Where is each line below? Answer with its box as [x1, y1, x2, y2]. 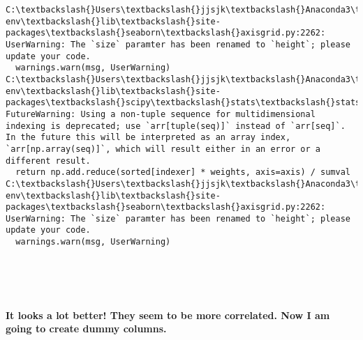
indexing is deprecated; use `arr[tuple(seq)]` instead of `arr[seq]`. [6, 121, 346, 131]
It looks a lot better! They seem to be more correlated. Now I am [6, 307, 330, 322]
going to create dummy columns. [6, 321, 167, 336]
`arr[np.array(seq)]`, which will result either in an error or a [6, 144, 321, 154]
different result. [6, 155, 91, 166]
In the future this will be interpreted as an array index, [6, 132, 291, 143]
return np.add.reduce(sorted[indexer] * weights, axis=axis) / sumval [15, 167, 350, 178]
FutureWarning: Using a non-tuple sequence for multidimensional [6, 109, 316, 119]
